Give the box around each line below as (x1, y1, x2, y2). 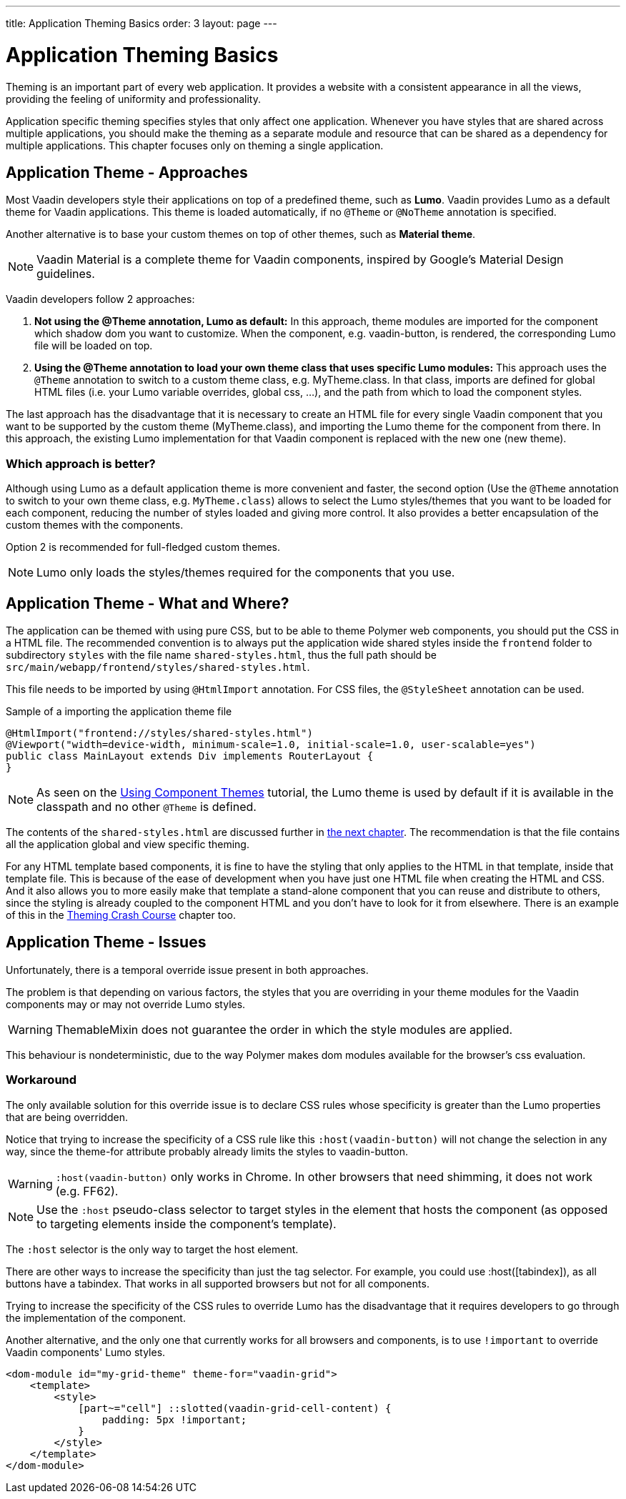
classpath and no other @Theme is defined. (36, 799, 257, 814)
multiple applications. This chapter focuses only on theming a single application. (6, 139, 384, 151)
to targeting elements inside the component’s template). (36, 1216, 337, 1231)
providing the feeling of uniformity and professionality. (6, 92, 261, 105)
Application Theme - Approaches (6, 163, 248, 181)
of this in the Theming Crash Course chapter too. (6, 908, 237, 921)
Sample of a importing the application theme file (6, 704, 232, 717)
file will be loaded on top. (34, 339, 153, 352)
